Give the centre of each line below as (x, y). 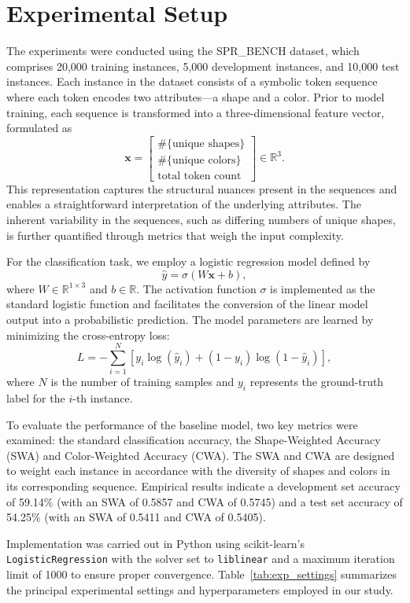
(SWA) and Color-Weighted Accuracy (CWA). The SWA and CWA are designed (201, 455)
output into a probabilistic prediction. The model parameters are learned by (190, 319)
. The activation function (196, 288)
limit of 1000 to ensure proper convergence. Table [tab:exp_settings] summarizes (202, 574)
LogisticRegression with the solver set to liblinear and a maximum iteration (201, 559)
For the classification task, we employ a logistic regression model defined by (188, 261)
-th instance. (103, 398)
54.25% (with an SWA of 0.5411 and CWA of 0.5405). (136, 517)
